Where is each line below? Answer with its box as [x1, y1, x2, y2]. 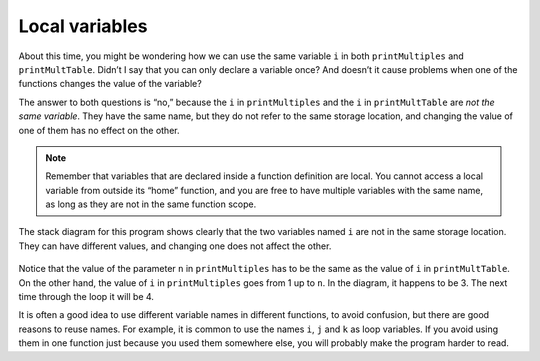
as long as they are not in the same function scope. [45, 198, 257, 210]
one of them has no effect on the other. [18, 124, 180, 136]
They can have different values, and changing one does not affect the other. [18, 240, 332, 252]
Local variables [18, 15, 148, 37]
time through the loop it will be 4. [18, 291, 155, 303]
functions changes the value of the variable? [18, 78, 202, 90]
